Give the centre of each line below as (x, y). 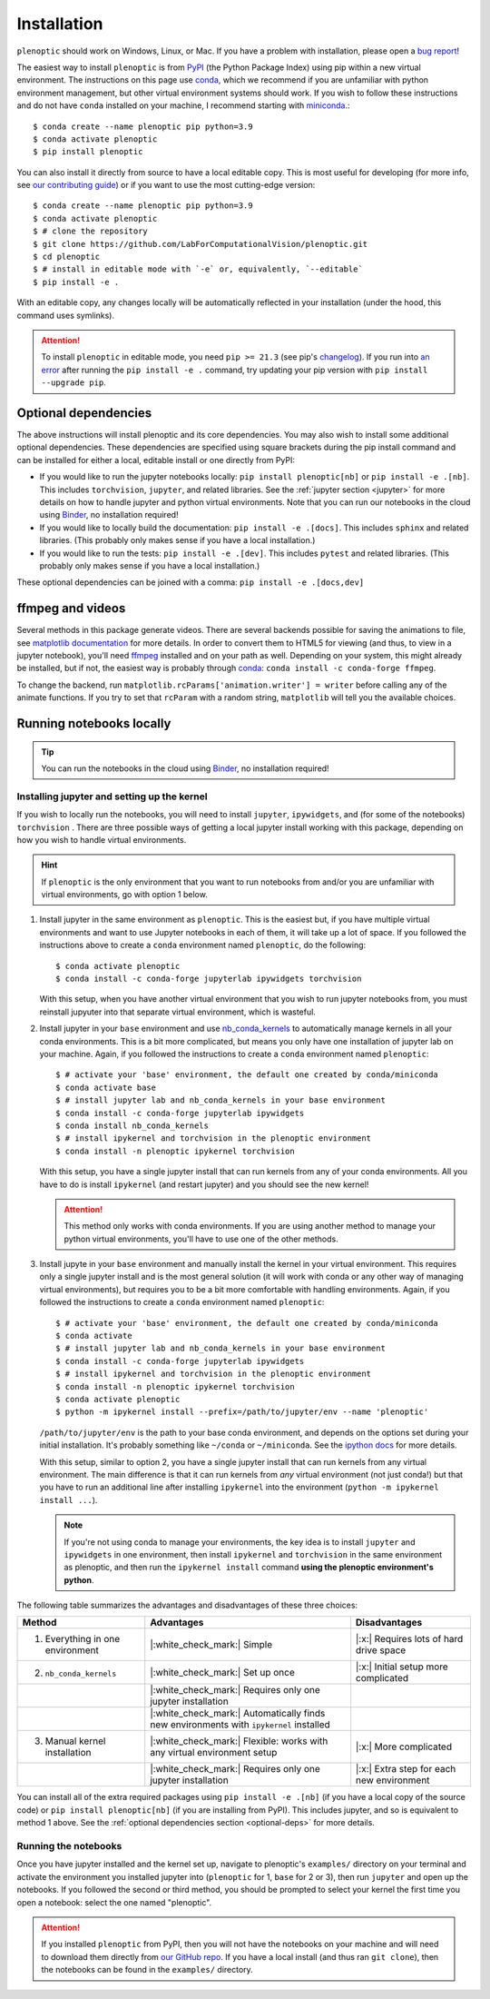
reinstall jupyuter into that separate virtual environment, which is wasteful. (178, 1012)
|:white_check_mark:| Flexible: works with (239, 1741)
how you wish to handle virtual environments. (102, 839)
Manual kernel (75, 1741)
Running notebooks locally (94, 723)
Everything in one (83, 1639)
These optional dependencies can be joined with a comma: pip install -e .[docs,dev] (191, 582)
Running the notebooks (69, 1846)
